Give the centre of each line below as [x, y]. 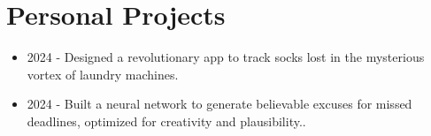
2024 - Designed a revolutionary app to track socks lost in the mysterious [226, 57]
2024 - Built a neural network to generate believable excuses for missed [219, 104]
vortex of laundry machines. [103, 74]
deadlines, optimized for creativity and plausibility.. [166, 121]
